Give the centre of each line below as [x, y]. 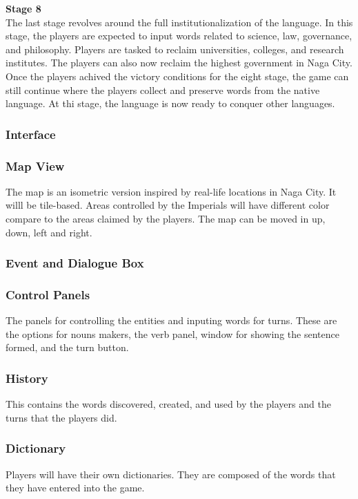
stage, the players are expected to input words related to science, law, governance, [179, 36]
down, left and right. [49, 232]
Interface [31, 134]
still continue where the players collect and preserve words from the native [163, 90]
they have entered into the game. [75, 488]
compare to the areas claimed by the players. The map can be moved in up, [166, 218]
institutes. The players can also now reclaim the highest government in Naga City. [179, 63]
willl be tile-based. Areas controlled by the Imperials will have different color [168, 205]
